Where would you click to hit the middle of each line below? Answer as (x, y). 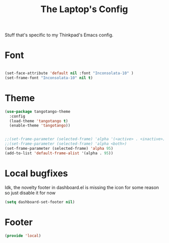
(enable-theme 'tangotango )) (40, 126)
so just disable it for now (30, 193)
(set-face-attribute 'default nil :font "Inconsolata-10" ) (69, 73)
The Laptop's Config (84, 9)
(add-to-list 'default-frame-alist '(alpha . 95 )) (59, 153)
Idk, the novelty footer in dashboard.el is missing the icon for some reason (82, 187)
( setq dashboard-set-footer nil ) (40, 202)
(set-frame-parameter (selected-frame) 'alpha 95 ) (59, 149)
